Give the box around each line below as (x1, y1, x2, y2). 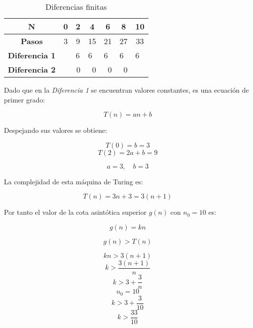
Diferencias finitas (45, 1, 107, 12)
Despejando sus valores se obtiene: (4, 125, 107, 135)
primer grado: (4, 94, 45, 104)
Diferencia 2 (8, 64, 56, 75)
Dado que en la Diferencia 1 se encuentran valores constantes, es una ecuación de (4, 85, 249, 95)
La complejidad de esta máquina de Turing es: (4, 176, 143, 186)
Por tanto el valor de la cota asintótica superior (4, 207, 147, 217)
